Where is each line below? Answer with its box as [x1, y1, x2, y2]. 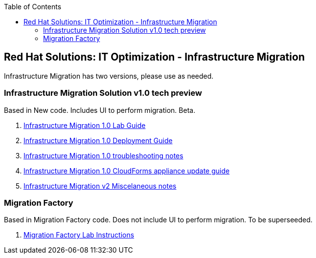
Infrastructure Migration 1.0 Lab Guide [23, 121, 146, 129]
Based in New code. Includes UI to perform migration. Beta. [4, 106, 196, 114]
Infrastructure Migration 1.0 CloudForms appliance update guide [23, 166, 230, 175]
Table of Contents [4, 2, 62, 11]
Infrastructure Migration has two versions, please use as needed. [4, 71, 214, 80]
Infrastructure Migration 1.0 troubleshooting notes [23, 151, 183, 160]
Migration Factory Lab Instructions [23, 231, 135, 239]
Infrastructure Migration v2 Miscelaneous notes [23, 181, 177, 190]
